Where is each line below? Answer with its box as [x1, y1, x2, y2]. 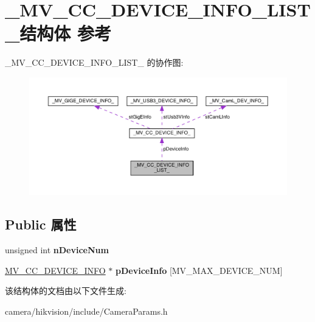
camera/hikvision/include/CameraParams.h [5, 304, 168, 317]
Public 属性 [5, 215, 77, 234]
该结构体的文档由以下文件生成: [5, 284, 126, 297]
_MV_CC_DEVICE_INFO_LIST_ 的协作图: [5, 56, 184, 69]
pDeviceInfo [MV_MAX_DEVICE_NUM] [116, 264, 283, 276]
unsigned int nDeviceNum [5, 243, 109, 256]
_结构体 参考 [5, 21, 112, 46]
